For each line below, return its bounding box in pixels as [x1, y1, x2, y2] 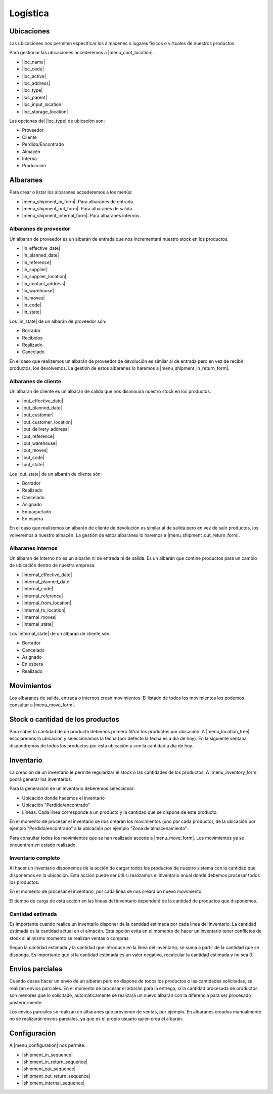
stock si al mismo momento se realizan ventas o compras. [9, 935, 130, 941]
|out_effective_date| [22, 398, 63, 404]
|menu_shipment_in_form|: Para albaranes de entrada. [22, 198, 134, 205]
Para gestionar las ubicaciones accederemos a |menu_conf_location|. [9, 50, 154, 56]
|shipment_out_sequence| [22, 1066, 76, 1072]
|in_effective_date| [22, 245, 61, 251]
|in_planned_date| [22, 252, 59, 258]
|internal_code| [22, 586, 54, 592]
